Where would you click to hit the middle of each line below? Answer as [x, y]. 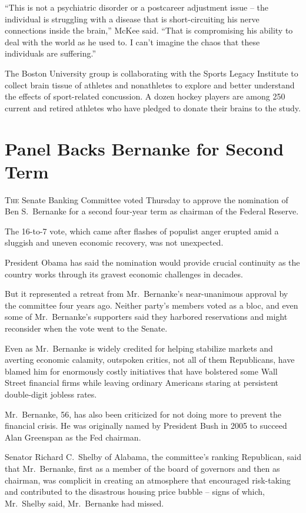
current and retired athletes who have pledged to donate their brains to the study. [153, 107]
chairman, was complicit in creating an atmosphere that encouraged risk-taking [148, 480]
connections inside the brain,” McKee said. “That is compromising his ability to [149, 30]
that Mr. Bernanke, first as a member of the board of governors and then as [142, 468]
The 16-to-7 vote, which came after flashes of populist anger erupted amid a [142, 231]
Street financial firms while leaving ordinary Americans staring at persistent [142, 383]
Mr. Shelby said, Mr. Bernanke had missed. [84, 503]
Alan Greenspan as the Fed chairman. [73, 437]
